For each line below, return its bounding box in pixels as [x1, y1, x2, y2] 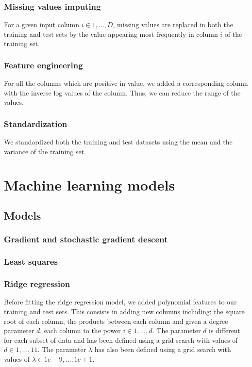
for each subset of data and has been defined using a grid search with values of [4, 335, 238, 345]
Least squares [4, 255, 58, 268]
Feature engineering [4, 59, 83, 71]
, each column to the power [40, 325, 121, 335]
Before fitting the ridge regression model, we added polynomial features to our [4, 297, 237, 307]
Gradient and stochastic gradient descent [4, 233, 168, 245]
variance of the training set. [4, 146, 86, 156]
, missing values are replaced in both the [113, 19, 234, 30]
